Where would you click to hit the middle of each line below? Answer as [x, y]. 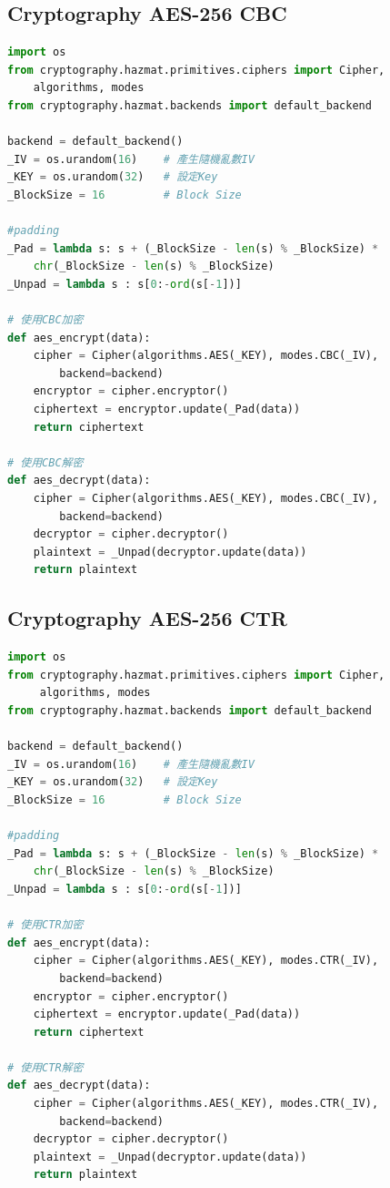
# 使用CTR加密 [45, 925]
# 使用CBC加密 [45, 320]
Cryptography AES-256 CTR [147, 618]
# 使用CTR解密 [45, 1067]
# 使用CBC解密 [45, 462]
